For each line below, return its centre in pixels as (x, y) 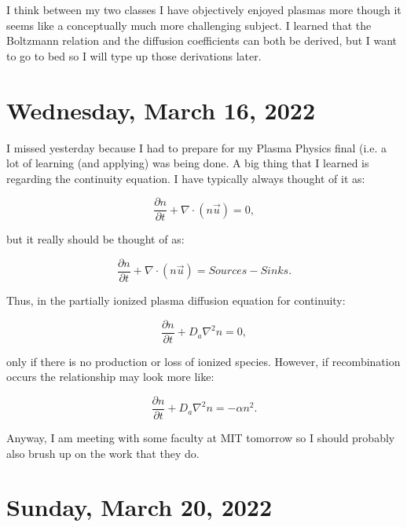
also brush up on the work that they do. (103, 453)
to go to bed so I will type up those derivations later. (134, 55)
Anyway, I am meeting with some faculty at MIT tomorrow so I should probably (201, 437)
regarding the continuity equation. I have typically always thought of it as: (186, 178)
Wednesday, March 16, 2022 (161, 110)
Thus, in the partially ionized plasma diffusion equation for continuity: (176, 300)
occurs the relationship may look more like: (110, 377)
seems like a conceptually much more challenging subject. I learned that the (189, 25)
